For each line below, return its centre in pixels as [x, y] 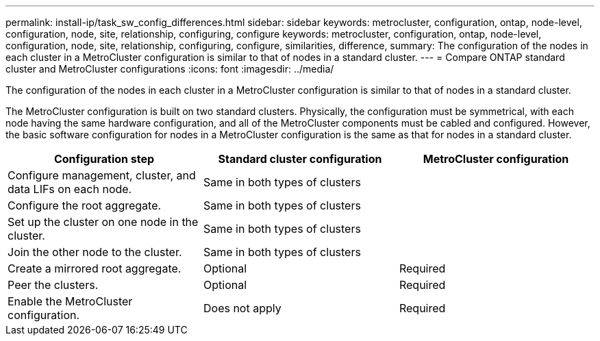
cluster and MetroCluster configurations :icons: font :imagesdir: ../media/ [170, 69]
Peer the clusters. [53, 285]
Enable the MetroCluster [70, 301]
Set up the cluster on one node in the [103, 222]
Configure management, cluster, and [102, 175]
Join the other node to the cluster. [95, 252]
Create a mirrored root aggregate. [95, 268]
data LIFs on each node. [70, 189]
